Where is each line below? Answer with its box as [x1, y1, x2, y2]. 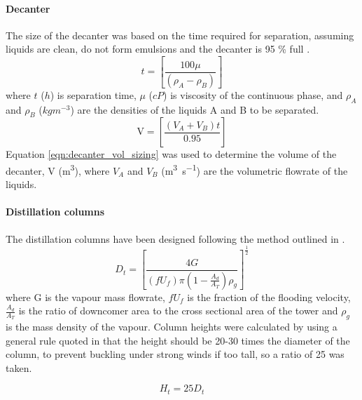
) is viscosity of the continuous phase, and [163, 87, 343, 102]
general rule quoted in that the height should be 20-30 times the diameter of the [6, 333, 350, 347]
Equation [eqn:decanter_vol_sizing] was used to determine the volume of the [6, 147, 337, 161]
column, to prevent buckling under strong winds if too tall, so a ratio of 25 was [6, 347, 344, 361]
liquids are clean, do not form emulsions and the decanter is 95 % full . [6, 41, 310, 56]
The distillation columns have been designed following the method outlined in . [6, 231, 345, 246]
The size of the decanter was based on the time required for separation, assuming [6, 27, 354, 42]
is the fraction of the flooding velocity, [187, 289, 351, 304]
